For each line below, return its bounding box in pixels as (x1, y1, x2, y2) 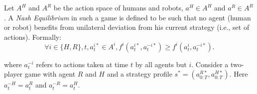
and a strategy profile (107, 69, 172, 79)
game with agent (24, 69, 76, 79)
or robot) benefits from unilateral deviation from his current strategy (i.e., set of (4, 22, 250, 32)
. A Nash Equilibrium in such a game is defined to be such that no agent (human (4, 12, 251, 22)
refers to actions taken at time (36, 59, 128, 69)
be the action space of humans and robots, (53, 2, 183, 12)
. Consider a (191, 59, 229, 69)
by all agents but (135, 59, 187, 69)
